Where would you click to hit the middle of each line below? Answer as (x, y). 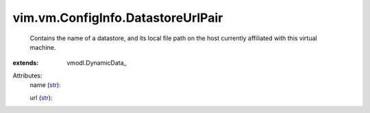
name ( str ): (45, 85)
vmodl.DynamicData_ (97, 63)
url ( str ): (41, 97)
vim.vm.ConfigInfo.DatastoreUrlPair (118, 18)
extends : (26, 63)
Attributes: (27, 76)
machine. (43, 47)
